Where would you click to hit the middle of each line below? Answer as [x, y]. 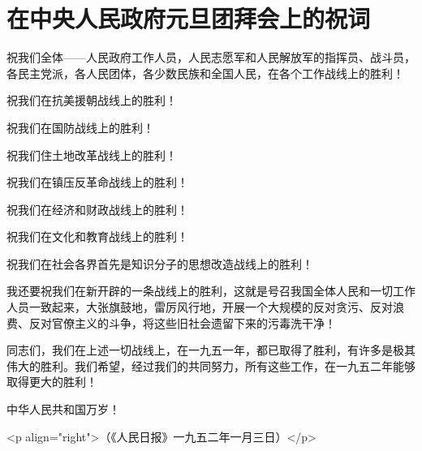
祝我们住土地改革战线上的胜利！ [92, 155]
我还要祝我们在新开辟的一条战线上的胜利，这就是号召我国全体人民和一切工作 [211, 291]
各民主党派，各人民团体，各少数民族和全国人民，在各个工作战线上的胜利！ [205, 73]
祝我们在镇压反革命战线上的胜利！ [97, 182]
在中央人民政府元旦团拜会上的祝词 [189, 18]
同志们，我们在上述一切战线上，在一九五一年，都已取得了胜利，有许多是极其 [211, 350]
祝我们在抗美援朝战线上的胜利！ [92, 100]
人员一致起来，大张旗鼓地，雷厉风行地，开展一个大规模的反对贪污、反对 [200, 307]
